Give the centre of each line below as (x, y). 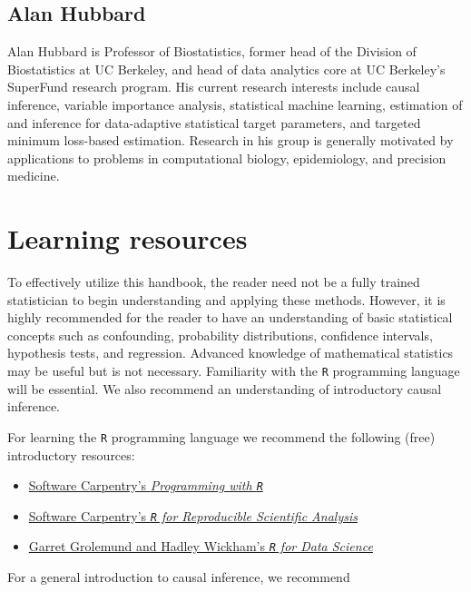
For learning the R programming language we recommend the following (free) (221, 436)
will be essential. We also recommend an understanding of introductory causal (225, 388)
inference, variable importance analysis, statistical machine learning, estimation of (235, 104)
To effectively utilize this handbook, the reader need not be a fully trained (214, 282)
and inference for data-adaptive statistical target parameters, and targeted (214, 122)
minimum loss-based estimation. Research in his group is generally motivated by (231, 140)
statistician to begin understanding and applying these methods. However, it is (226, 299)
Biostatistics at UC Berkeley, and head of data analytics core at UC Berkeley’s (226, 69)
